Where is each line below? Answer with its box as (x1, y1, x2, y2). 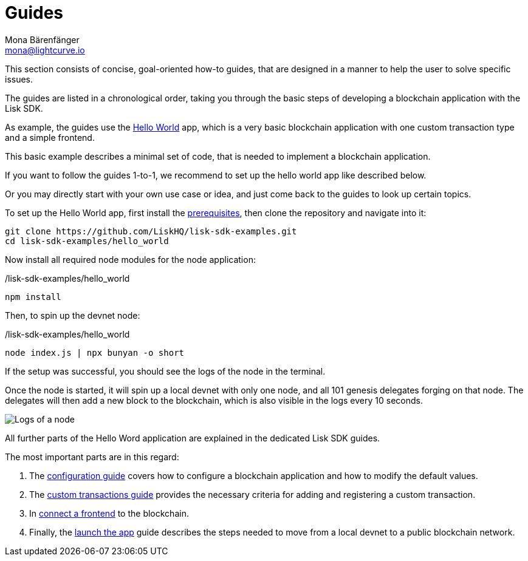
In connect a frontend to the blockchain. (29, 508, 189, 518)
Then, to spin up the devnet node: (5, 310, 140, 321)
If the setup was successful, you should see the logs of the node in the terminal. (5, 365, 326, 376)
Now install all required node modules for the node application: (5, 254, 256, 265)
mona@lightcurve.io (5, 44, 85, 55)
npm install (5, 291, 61, 302)
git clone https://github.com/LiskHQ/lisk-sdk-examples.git (5, 226, 297, 236)
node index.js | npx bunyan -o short (5, 347, 185, 358)
